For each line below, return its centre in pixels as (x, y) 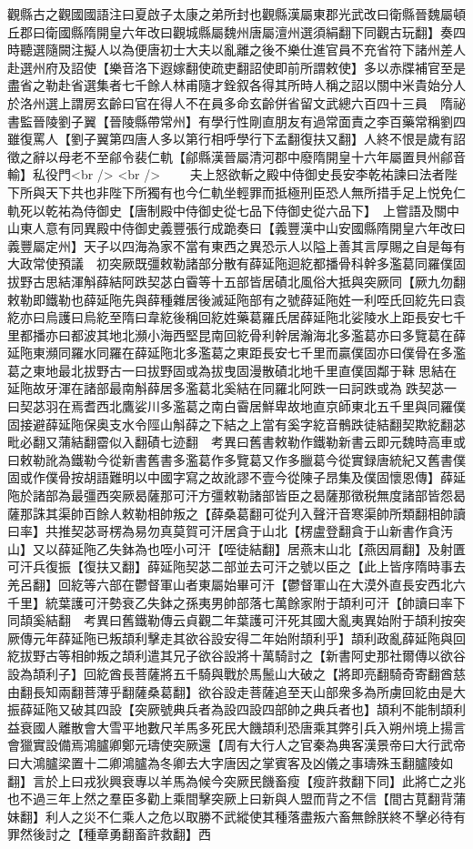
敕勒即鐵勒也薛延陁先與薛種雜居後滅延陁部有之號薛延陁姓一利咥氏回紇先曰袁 (236, 299)
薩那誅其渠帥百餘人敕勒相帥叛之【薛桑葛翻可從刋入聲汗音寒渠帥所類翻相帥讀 (236, 513)
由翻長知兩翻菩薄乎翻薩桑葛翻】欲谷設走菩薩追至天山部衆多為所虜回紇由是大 (236, 691)
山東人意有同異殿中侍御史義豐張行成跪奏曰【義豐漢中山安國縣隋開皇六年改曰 (236, 228)
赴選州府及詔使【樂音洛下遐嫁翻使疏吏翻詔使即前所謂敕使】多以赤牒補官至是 (236, 67)
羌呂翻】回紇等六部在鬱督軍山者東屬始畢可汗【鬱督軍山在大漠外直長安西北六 (236, 584)
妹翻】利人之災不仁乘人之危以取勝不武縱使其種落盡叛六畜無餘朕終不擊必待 (230, 816)
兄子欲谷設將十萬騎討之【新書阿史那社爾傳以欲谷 (319, 656)
